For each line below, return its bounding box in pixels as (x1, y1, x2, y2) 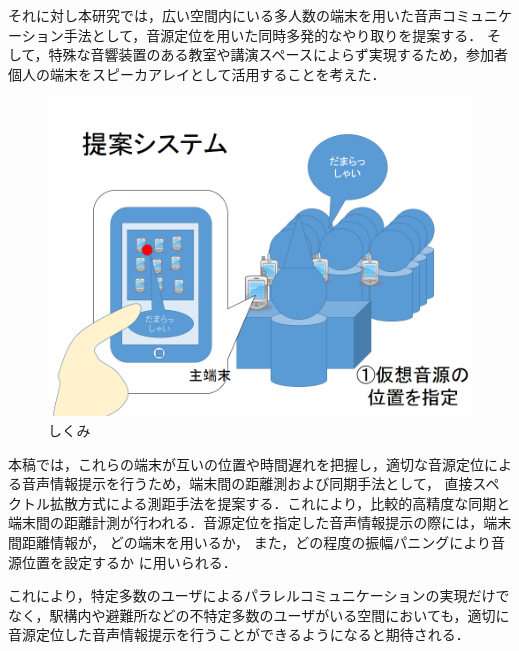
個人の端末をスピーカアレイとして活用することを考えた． (8, 63, 386, 84)
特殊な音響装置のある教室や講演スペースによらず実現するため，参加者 (48, 44, 508, 65)
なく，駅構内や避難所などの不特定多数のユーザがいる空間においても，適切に (8, 604, 510, 625)
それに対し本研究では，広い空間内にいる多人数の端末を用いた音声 (8, 5, 442, 25)
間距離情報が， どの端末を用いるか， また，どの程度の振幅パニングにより (8, 531, 492, 552)
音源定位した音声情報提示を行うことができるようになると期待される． (8, 624, 470, 645)
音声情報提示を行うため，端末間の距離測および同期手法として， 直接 (21, 473, 473, 494)
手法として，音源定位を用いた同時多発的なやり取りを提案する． (63, 24, 483, 45)
